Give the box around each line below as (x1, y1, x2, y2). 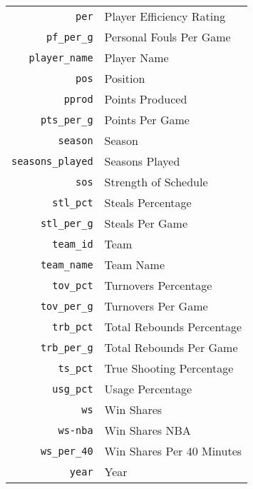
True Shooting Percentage (104, 360, 234, 376)
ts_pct (58, 362, 93, 374)
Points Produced (104, 91, 187, 107)
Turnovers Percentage (104, 277, 212, 293)
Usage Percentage (104, 380, 192, 397)
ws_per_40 (40, 445, 93, 457)
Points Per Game (104, 111, 190, 128)
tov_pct (52, 279, 93, 291)
